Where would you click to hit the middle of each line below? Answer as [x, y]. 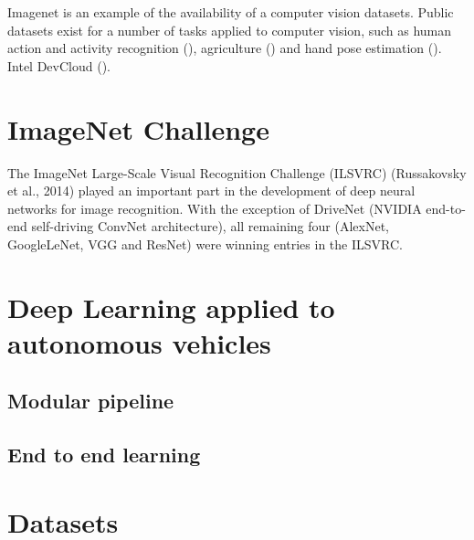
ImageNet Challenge [138, 128]
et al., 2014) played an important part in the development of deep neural [211, 191]
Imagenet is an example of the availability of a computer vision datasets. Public [231, 12]
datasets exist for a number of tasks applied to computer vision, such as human [230, 30]
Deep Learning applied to [171, 307]
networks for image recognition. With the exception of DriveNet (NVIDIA [215, 208]
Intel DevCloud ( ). [59, 65]
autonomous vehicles [139, 342]
